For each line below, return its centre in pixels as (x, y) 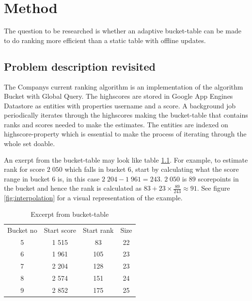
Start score (60, 230)
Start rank (98, 230)
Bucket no (22, 230)
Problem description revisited (80, 66)
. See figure (213, 188)
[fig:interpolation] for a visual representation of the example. (93, 198)
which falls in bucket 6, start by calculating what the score (152, 169)
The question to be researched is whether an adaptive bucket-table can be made (123, 31)
